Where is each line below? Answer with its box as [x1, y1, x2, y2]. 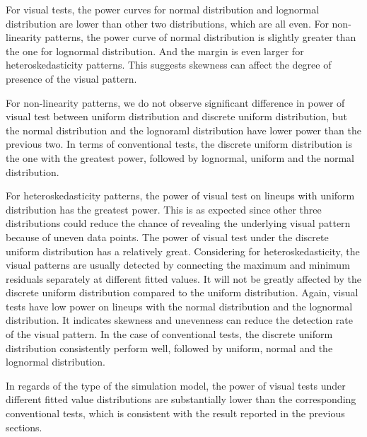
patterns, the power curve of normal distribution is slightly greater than [45, 30, 356, 45]
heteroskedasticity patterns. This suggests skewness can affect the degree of [6, 57, 332, 72]
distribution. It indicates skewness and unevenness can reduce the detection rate [6, 313, 354, 327]
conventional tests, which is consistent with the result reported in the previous [6, 406, 345, 421]
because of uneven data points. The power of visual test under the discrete [6, 229, 329, 244]
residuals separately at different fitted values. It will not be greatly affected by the [6, 271, 361, 286]
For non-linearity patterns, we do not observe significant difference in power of [6, 95, 345, 110]
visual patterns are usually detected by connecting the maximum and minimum [6, 257, 350, 272]
